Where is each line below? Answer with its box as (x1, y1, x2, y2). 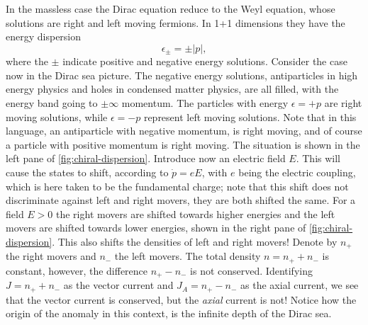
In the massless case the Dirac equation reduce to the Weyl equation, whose (6, 1, 335, 16)
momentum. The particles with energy (121, 96, 289, 110)
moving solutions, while (6, 109, 108, 124)
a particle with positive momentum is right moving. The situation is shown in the (6, 137, 360, 152)
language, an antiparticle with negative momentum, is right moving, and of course (6, 123, 362, 138)
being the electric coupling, (238, 164, 356, 179)
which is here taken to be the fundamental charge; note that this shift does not (6, 178, 349, 193)
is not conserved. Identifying (190, 263, 313, 278)
